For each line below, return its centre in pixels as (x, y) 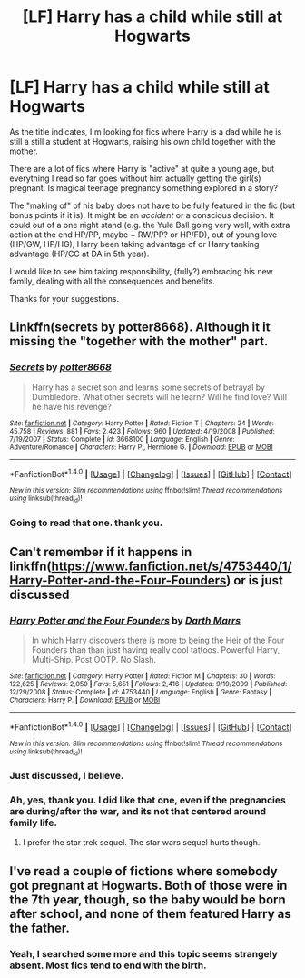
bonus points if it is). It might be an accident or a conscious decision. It (142, 215)
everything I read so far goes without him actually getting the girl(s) (135, 178)
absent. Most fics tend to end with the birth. (108, 965)
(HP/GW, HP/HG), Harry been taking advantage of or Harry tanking (134, 244)
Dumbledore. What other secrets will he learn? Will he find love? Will (159, 396)
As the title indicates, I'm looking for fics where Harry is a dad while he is (146, 131)
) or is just (255, 580)
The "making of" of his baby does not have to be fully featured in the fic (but (152, 205)
